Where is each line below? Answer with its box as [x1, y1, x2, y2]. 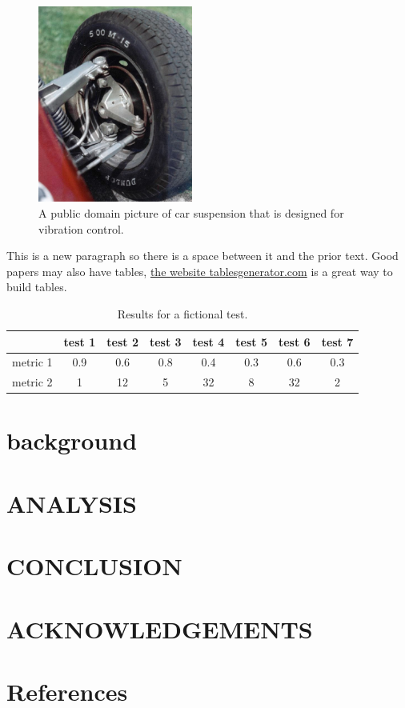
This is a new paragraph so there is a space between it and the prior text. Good [6, 247, 399, 264]
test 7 [321, 333, 354, 350]
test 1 [63, 333, 96, 350]
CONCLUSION [6, 550, 182, 582]
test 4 [192, 333, 225, 350]
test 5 [235, 333, 267, 350]
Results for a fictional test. [117, 305, 248, 322]
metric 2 [12, 374, 53, 390]
